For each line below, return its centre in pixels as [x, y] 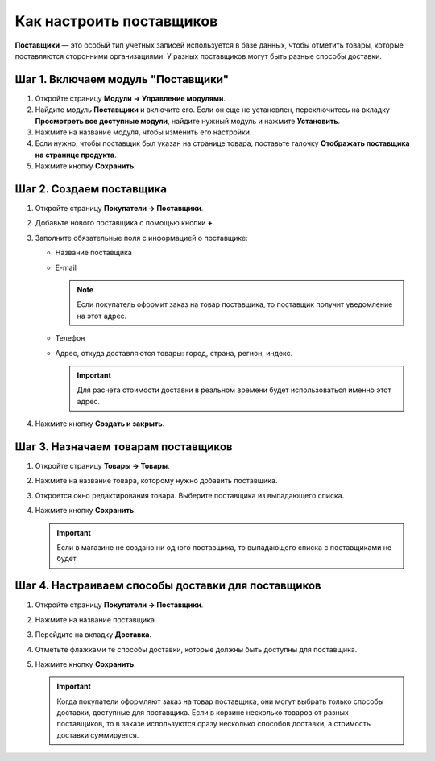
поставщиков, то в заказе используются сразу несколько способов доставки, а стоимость [213, 724]
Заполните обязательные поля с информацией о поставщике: [142, 238]
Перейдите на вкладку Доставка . [93, 635]
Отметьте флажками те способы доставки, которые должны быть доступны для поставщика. [196, 649]
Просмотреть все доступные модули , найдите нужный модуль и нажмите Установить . [188, 121]
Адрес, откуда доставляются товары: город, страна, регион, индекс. [174, 353]
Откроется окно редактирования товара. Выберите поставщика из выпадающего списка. [190, 495]
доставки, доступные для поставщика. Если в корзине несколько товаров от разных [203, 713]
